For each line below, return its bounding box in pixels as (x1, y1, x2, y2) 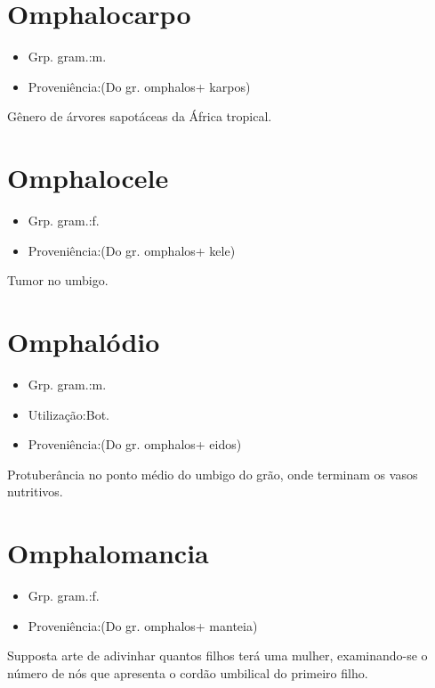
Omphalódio (7, 324, 160, 359)
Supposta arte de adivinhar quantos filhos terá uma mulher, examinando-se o (7, 646, 428, 665)
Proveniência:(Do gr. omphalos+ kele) (28, 241, 236, 259)
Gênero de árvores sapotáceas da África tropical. (7, 107, 272, 126)
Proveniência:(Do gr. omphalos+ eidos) (28, 435, 242, 454)
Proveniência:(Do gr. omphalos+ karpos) (28, 77, 251, 95)
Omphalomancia (7, 535, 209, 571)
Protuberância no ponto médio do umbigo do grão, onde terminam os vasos (7, 464, 418, 483)
